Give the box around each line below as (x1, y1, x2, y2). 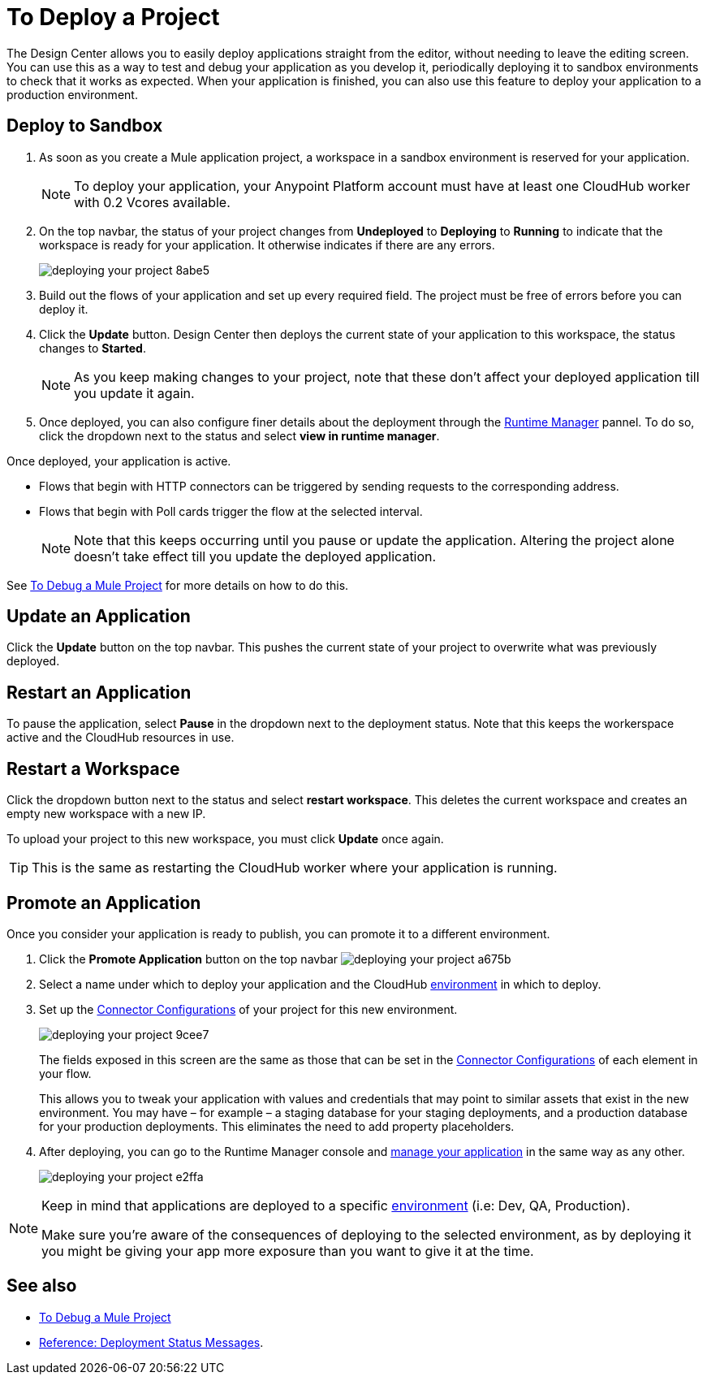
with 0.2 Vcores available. (74, 193, 231, 210)
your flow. (39, 1066, 92, 1080)
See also (6, 1275, 77, 1297)
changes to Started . (39, 340, 146, 355)
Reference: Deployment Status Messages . (39, 1335, 264, 1349)
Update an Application (6, 606, 191, 627)
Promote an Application (6, 892, 201, 913)
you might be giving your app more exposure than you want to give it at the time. (41, 1242, 534, 1259)
